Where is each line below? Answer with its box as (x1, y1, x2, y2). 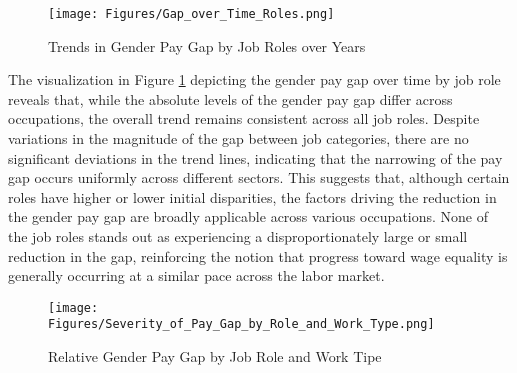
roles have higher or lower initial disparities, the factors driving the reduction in (8, 186, 497, 207)
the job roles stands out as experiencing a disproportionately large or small (8, 226, 468, 246)
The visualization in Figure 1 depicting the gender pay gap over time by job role (8, 69, 501, 90)
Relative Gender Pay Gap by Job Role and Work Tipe (48, 346, 382, 367)
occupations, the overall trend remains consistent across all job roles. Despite (8, 108, 480, 129)
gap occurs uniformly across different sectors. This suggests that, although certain (8, 167, 510, 188)
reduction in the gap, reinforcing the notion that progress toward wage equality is (8, 245, 508, 266)
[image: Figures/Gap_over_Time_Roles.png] (48, 7, 335, 21)
